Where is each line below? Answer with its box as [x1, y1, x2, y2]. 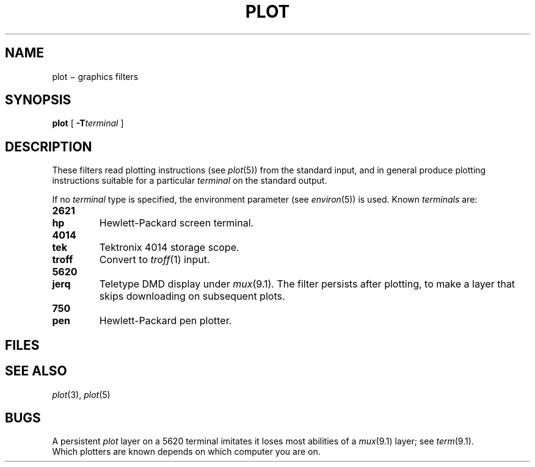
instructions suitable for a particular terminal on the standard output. [52, 175, 327, 186]
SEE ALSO [5, 363, 67, 379]
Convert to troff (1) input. [99, 253, 210, 266]
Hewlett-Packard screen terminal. [99, 217, 254, 230]
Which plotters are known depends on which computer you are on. [52, 446, 321, 457]
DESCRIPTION [5, 139, 92, 154]
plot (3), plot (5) [52, 389, 111, 400]
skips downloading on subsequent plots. [99, 290, 285, 303]
